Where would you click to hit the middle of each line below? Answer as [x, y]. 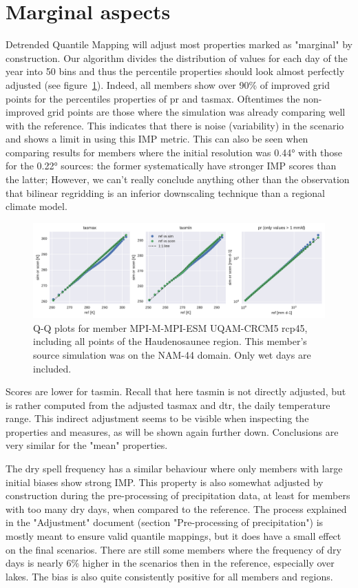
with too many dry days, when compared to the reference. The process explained [176, 508]
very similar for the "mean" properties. [87, 445]
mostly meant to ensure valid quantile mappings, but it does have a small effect [173, 536]
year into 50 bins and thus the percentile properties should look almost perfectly [175, 71]
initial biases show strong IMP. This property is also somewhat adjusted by [165, 482]
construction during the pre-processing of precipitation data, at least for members [178, 495]
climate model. [36, 206]
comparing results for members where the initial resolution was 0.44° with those [174, 152]
